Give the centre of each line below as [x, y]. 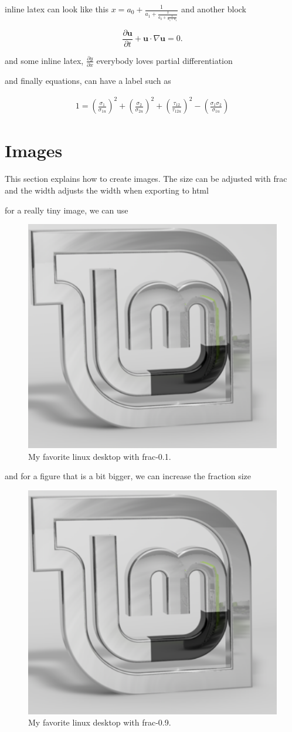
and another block [214, 9]
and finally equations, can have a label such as [88, 81]
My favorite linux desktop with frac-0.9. [100, 722]
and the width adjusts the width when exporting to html [107, 190]
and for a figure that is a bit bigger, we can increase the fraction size [128, 476]
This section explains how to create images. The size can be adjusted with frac [146, 179]
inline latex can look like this [57, 9]
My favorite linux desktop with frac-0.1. [100, 456]
